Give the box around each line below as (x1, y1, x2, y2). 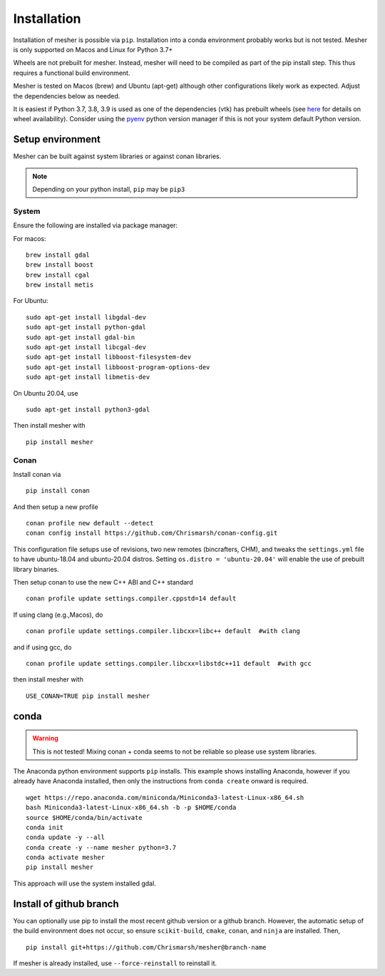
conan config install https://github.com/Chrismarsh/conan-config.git (26, 529, 278, 538)
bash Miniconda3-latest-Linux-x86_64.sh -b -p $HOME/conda (26, 803, 237, 812)
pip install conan (26, 487, 91, 495)
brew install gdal (26, 250, 91, 259)
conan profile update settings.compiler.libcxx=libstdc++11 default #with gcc (26, 659, 312, 667)
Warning (32, 734, 58, 743)
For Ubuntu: (13, 297, 48, 305)
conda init (26, 823, 64, 831)
